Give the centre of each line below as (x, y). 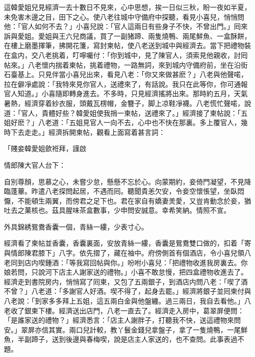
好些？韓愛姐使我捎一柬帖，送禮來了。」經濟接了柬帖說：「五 (151, 113)
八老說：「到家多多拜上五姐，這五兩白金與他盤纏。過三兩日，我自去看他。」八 (127, 301)
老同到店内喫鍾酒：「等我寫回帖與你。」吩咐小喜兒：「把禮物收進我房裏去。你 (126, 262)
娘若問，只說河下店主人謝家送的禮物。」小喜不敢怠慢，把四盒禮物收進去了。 (126, 272)
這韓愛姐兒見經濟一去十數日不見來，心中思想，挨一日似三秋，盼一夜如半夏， (127, 7)
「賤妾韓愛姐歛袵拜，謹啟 (45, 148)
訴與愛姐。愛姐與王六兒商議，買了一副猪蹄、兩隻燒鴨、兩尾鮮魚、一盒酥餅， (127, 36)
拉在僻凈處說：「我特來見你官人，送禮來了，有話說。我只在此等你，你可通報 (126, 84)
